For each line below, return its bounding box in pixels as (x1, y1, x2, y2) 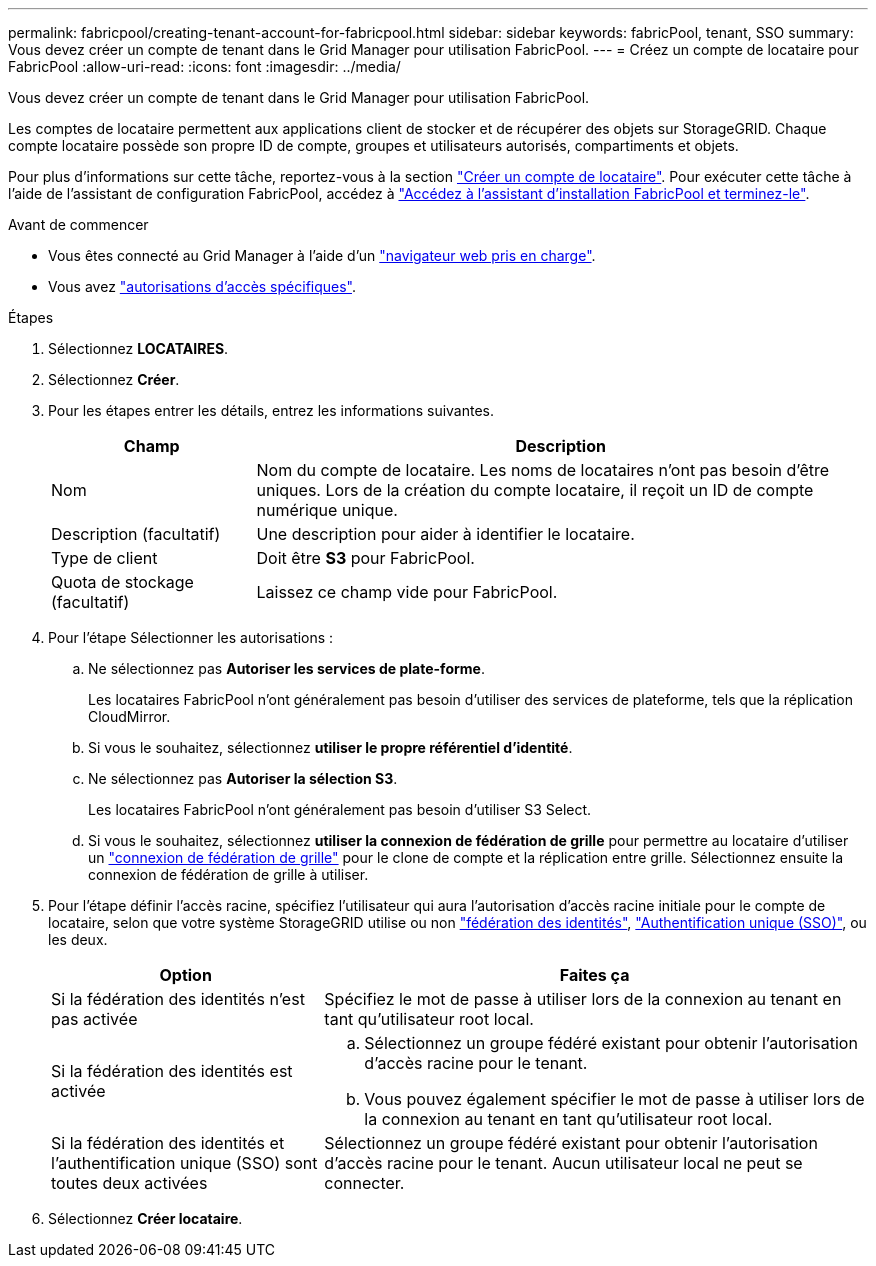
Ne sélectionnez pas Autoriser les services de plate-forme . (88, 660, 485, 677)
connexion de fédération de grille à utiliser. (88, 866, 369, 883)
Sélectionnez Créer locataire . (48, 1210, 243, 1227)
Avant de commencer (8, 216, 149, 233)
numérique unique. (256, 500, 398, 520)
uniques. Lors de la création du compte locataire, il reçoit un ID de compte (256, 480, 814, 500)
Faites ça (559, 965, 630, 985)
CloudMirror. (88, 708, 171, 725)
